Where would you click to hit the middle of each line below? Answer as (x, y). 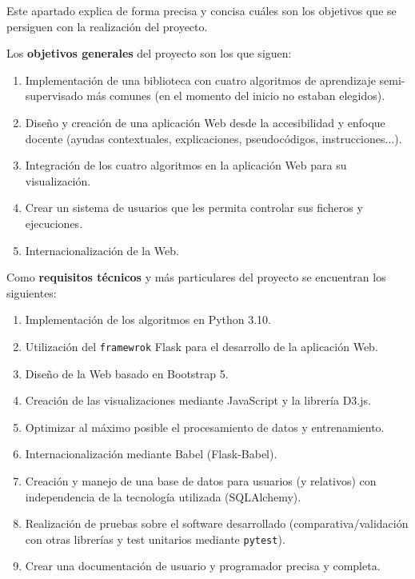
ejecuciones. (54, 223)
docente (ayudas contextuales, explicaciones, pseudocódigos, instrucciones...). (213, 138)
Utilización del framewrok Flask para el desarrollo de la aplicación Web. (202, 346)
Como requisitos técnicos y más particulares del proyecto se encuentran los (196, 277)
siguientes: (32, 292)
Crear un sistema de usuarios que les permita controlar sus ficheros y (194, 208)
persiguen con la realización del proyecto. (107, 26)
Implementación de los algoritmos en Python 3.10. (148, 319)
